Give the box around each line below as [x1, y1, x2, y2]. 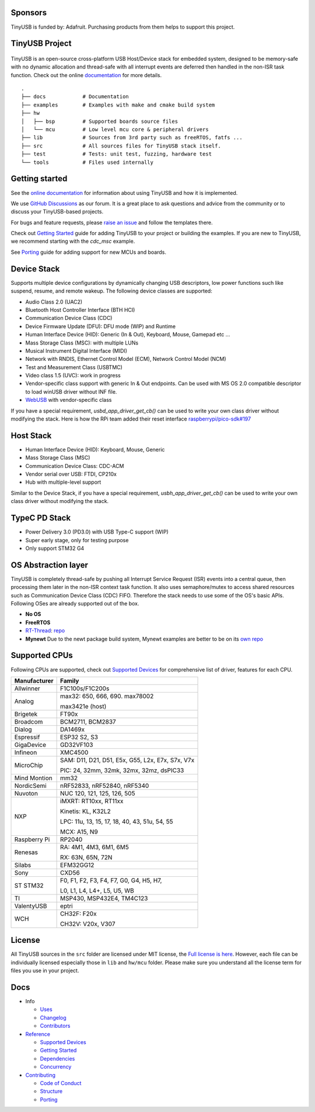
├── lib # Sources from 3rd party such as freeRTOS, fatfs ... [21, 135, 243, 141]
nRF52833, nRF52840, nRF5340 [60, 782, 149, 790]
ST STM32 [14, 881, 44, 889]
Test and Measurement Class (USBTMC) [25, 363, 123, 371]
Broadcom [14, 717, 43, 725]
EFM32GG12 [60, 860, 94, 869]
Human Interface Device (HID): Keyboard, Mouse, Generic [25, 446, 165, 453]
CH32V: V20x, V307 [60, 920, 116, 928]
